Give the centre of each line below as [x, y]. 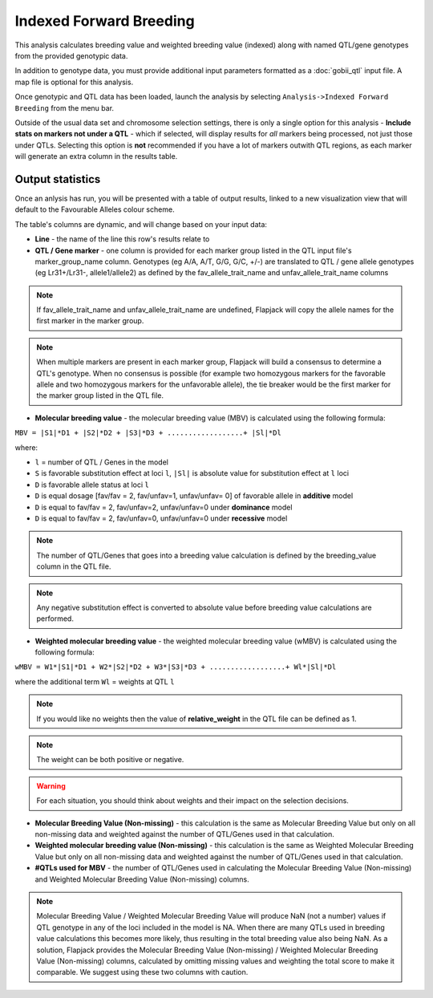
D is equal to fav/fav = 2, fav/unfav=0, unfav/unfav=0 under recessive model [161, 518]
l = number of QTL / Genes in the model [101, 462]
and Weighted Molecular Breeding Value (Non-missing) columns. [142, 879]
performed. [55, 619]
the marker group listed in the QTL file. [100, 396]
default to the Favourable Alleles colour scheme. [95, 209]
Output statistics [58, 179]
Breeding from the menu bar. [65, 108]
